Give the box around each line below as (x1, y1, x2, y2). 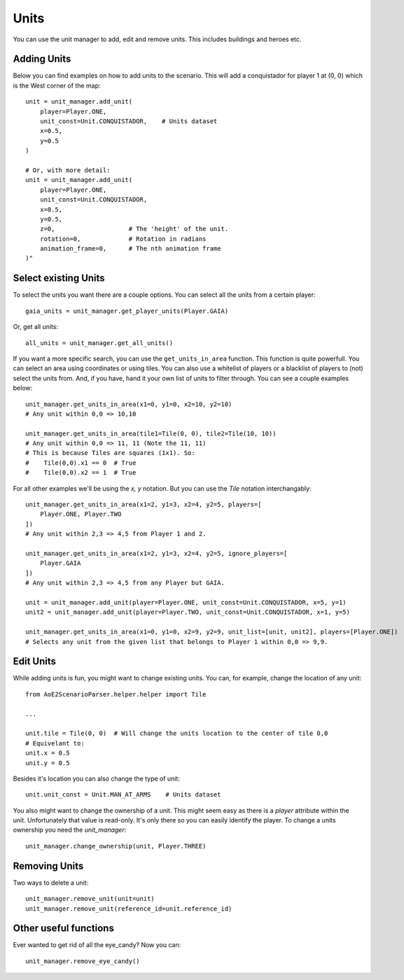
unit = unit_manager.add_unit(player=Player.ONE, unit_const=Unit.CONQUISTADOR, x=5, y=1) (25, 598, 347, 606)
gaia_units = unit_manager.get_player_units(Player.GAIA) (25, 307, 229, 315)
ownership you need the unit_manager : (13, 826, 127, 834)
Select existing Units (13, 272, 105, 284)
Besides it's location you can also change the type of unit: (13, 774, 180, 783)
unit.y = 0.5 (25, 759, 70, 766)
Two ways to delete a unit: (13, 878, 89, 887)
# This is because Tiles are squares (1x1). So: (25, 449, 195, 457)
